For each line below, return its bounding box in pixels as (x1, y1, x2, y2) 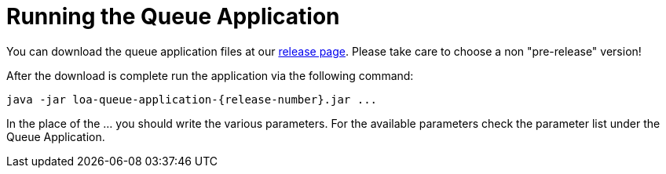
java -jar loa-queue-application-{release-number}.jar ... (6, 92, 378, 106)
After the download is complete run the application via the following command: (6, 68, 414, 82)
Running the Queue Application (6, 3, 340, 30)
